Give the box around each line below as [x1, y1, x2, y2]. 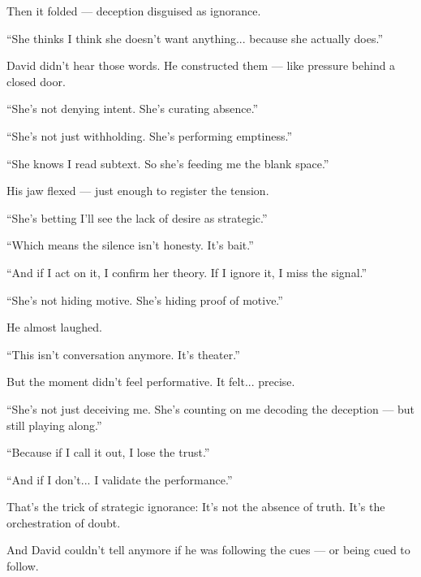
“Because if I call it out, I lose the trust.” [6, 444, 210, 461]
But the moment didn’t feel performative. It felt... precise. [6, 373, 295, 390]
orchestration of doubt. [6, 514, 121, 531]
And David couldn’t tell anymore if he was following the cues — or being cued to [6, 541, 410, 558]
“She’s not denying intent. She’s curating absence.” [6, 100, 259, 117]
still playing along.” [6, 416, 102, 433]
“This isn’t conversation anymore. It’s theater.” [6, 345, 240, 362]
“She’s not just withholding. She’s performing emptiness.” [6, 127, 293, 144]
